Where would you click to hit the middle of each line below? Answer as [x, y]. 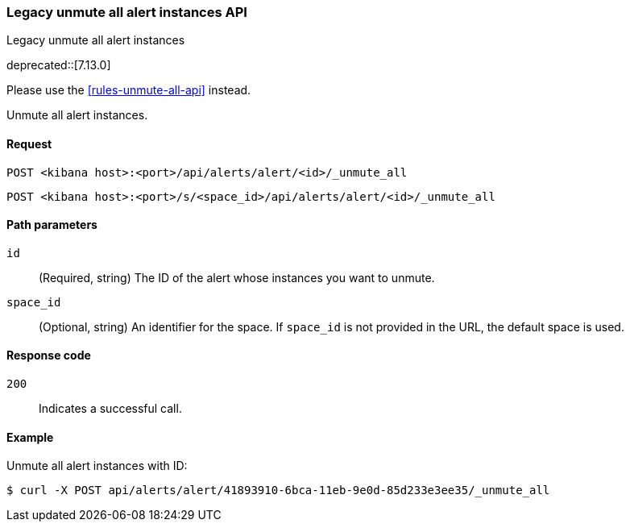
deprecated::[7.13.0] [59, 65]
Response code [49, 355]
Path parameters [52, 225]
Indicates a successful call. [110, 409]
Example [30, 437]
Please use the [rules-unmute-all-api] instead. [129, 90]
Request [29, 143]
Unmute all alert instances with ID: [97, 466]
